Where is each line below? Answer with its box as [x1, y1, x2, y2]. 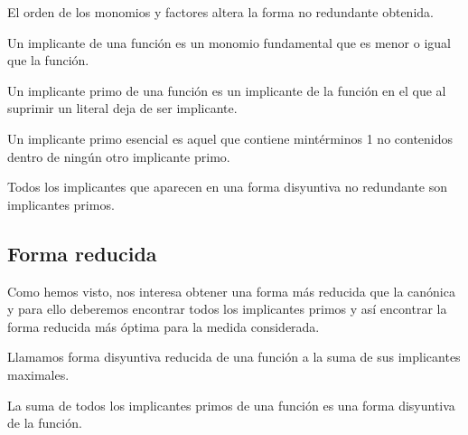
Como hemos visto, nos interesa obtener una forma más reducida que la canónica [7, 281, 455, 300]
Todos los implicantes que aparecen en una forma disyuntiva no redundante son [7, 177, 448, 196]
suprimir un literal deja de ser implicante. [7, 99, 238, 118]
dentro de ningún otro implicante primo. [7, 147, 230, 165]
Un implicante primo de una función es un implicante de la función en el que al [7, 80, 446, 99]
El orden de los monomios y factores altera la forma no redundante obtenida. [7, 3, 434, 21]
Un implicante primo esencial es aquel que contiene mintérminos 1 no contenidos [7, 128, 454, 147]
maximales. [7, 364, 70, 383]
